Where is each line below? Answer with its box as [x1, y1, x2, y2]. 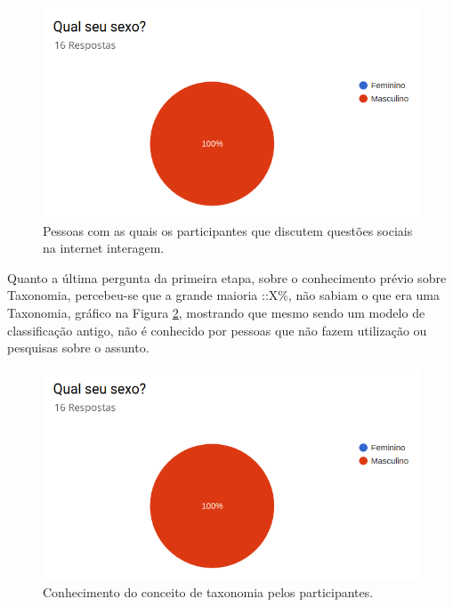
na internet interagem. [43, 239, 165, 257]
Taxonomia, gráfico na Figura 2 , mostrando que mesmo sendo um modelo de [7, 303, 425, 321]
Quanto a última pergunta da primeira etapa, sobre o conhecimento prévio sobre [7, 268, 447, 287]
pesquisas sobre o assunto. [7, 338, 150, 357]
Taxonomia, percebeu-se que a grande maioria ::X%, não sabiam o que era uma [7, 286, 441, 304]
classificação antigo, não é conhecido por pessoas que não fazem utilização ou [7, 320, 427, 339]
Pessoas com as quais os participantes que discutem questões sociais [43, 221, 413, 239]
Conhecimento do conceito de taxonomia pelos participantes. [43, 583, 374, 602]
